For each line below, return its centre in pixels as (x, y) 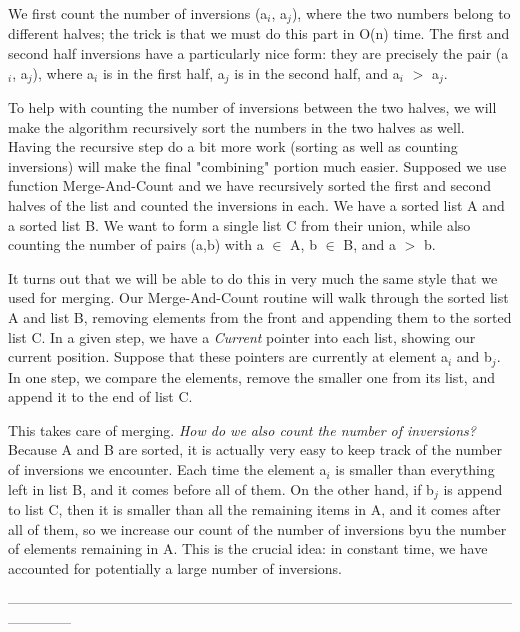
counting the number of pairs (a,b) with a (136, 244)
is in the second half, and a (317, 72)
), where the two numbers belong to (401, 13)
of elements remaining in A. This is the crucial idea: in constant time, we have (248, 548)
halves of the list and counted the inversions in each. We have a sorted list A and (256, 205)
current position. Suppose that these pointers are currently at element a (228, 356)
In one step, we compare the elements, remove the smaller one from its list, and (251, 376)
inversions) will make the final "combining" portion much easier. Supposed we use (257, 165)
